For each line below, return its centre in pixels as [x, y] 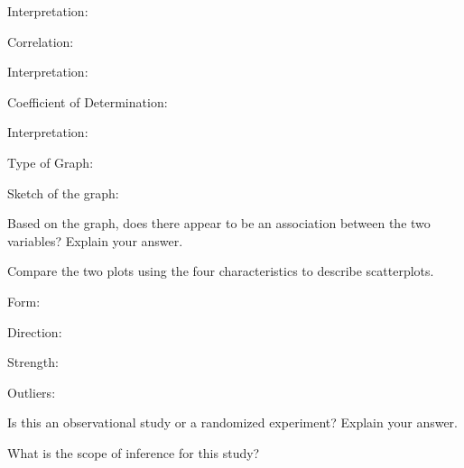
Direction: [35, 331]
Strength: [33, 362]
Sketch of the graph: [63, 193]
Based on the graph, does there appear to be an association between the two [219, 223]
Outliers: [32, 392]
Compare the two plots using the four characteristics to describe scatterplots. [221, 271]
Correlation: [41, 41]
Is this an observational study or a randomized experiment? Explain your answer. [232, 422]
